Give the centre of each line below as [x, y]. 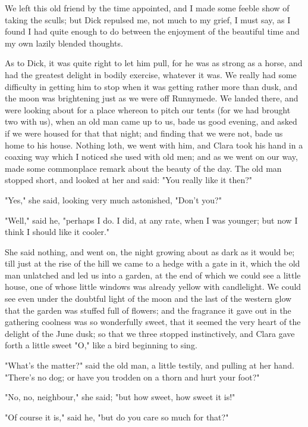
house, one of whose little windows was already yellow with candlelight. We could [153, 287]
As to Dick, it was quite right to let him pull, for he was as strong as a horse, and [154, 63]
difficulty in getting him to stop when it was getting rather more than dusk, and [151, 86]
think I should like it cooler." [57, 232]
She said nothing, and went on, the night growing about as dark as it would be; [150, 251]
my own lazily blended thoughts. [64, 43]
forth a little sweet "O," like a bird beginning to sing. [101, 345]
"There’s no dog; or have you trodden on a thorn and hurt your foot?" [132, 377]
